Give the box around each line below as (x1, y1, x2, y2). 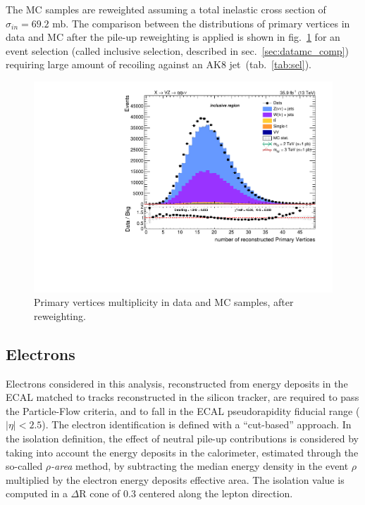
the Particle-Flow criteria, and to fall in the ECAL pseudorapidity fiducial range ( (6, 403, 360, 418)
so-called (6, 459, 43, 473)
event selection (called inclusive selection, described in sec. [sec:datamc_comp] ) (6, 43, 349, 58)
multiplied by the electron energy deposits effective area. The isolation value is (6, 472, 345, 487)
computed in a (6, 486, 68, 501)
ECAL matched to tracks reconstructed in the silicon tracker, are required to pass (6, 390, 359, 404)
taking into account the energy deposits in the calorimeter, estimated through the (6, 445, 359, 459)
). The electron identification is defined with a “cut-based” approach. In (42, 417, 352, 432)
